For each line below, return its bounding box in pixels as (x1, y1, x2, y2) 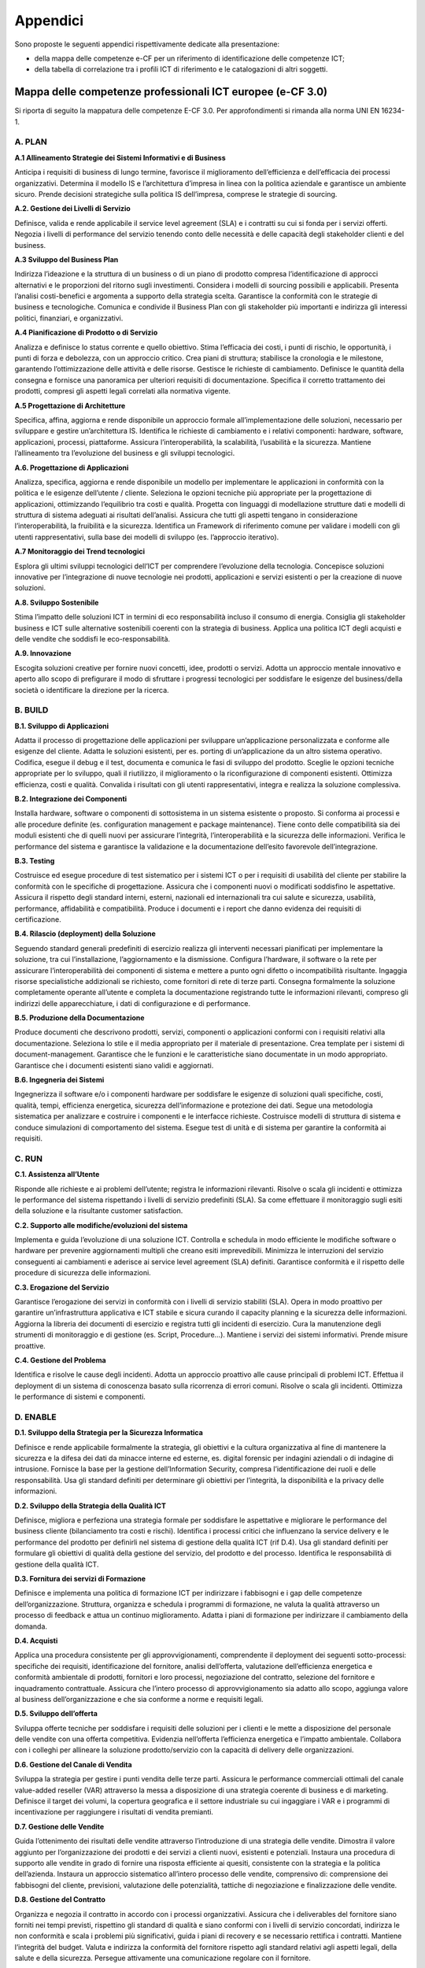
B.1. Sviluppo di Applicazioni (14, 721, 109, 731)
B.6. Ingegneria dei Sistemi (14, 1075, 105, 1085)
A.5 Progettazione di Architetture (14, 401, 126, 410)
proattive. (14, 1341, 46, 1350)
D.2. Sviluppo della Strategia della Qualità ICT (14, 1500, 167, 1511)
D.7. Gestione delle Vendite (14, 1822, 105, 1831)
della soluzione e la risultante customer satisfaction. (14, 1206, 183, 1215)
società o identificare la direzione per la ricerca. (14, 685, 169, 694)
